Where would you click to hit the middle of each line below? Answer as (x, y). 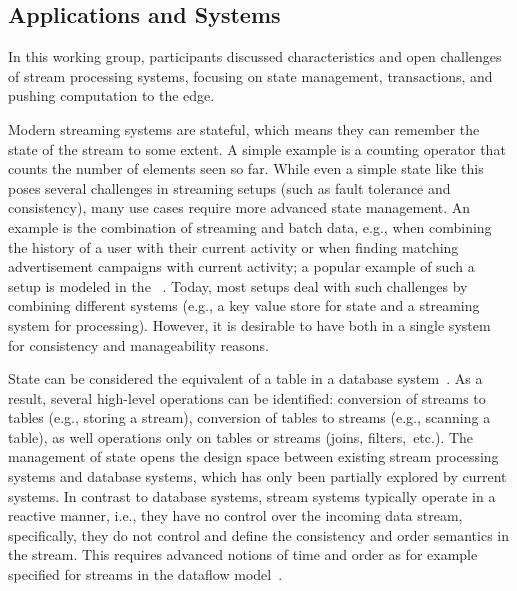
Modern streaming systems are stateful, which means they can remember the (244, 128)
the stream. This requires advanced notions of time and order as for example (243, 554)
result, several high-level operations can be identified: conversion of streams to (247, 397)
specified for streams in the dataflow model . (145, 574)
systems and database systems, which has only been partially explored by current (257, 476)
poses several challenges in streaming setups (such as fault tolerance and (229, 187)
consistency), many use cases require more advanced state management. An (239, 207)
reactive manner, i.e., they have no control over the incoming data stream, (235, 515)
